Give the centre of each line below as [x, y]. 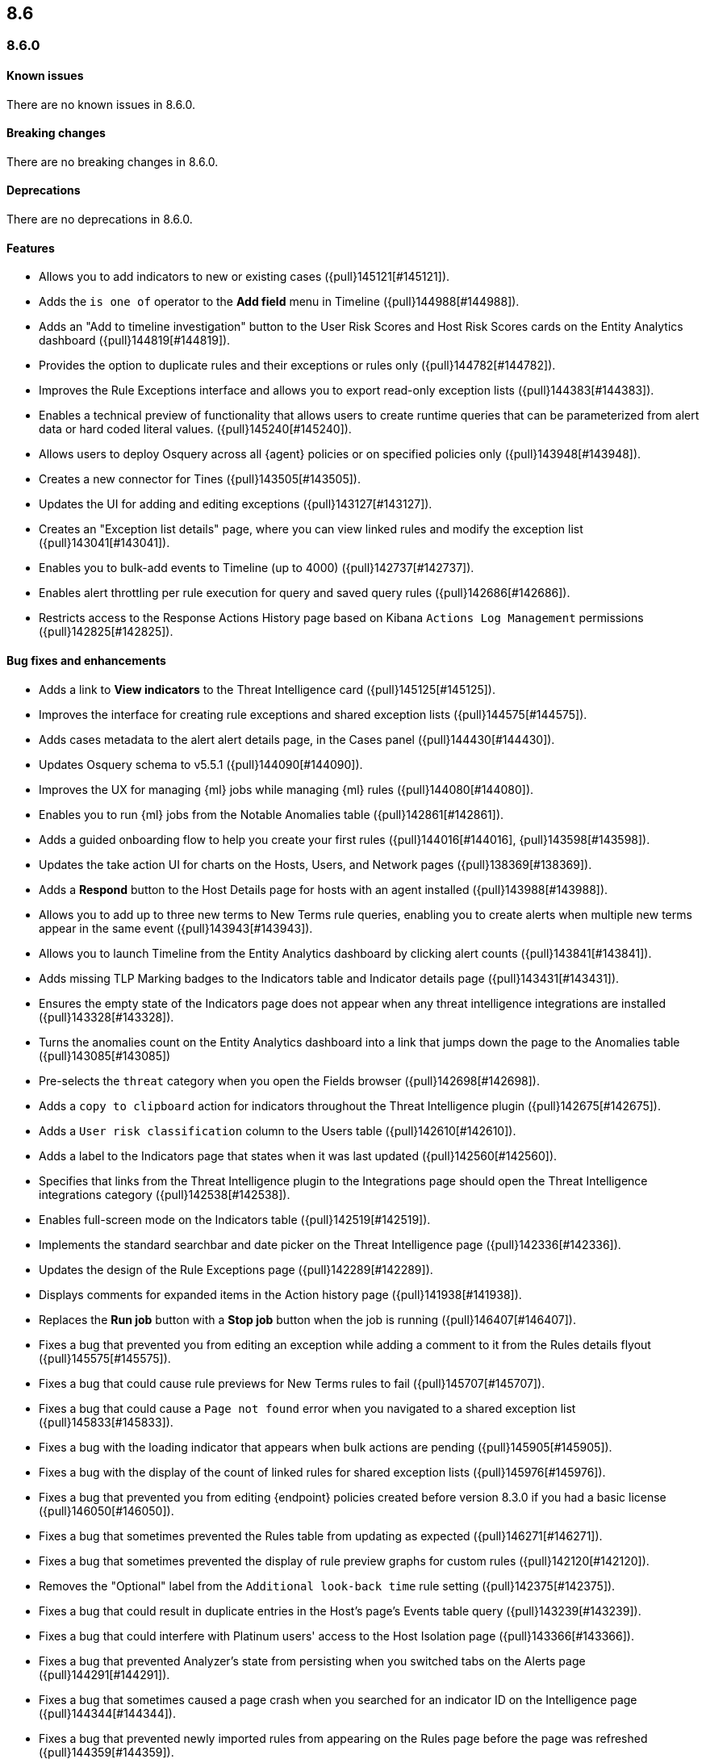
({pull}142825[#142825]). [106, 632]
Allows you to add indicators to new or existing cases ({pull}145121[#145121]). [244, 277]
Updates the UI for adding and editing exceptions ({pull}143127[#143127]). [236, 504]
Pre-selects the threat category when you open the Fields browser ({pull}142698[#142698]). [289, 1080]
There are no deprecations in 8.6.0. [100, 219]
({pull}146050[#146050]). [107, 1510]
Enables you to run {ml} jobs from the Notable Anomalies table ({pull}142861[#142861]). [272, 814]
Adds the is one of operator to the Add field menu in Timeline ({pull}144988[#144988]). [279, 302]
